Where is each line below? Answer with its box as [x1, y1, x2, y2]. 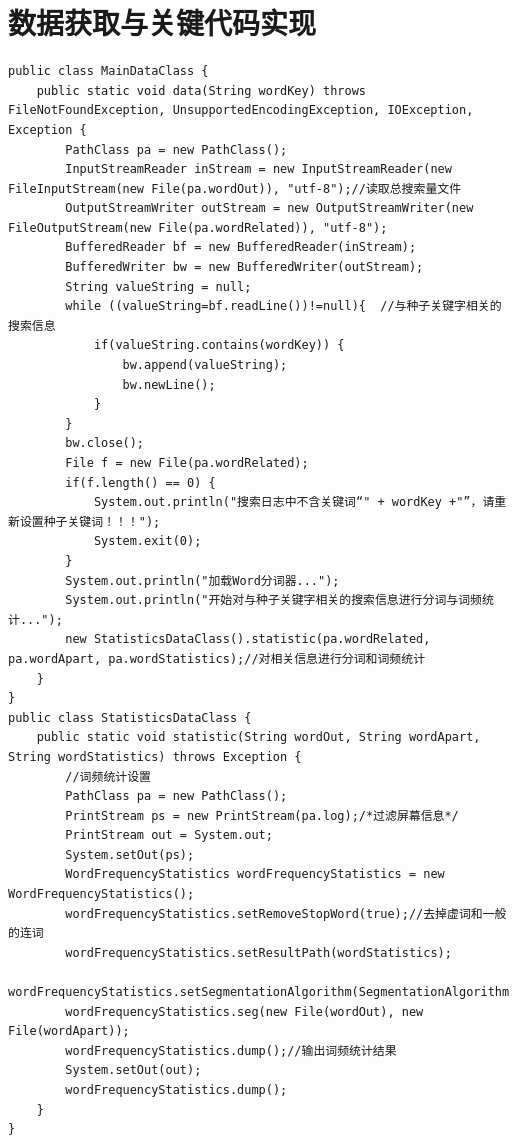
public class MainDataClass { [8, 64, 209, 79]
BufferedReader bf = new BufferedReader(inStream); [65, 240, 417, 255]
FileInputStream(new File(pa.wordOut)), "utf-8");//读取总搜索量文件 [8, 181, 462, 196]
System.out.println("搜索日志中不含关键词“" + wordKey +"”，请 [93, 495, 495, 510]
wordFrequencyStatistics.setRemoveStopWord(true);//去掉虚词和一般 [65, 906, 507, 921]
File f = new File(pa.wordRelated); [65, 456, 309, 470]
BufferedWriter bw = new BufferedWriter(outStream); [65, 260, 424, 275]
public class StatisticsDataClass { [8, 710, 252, 725]
